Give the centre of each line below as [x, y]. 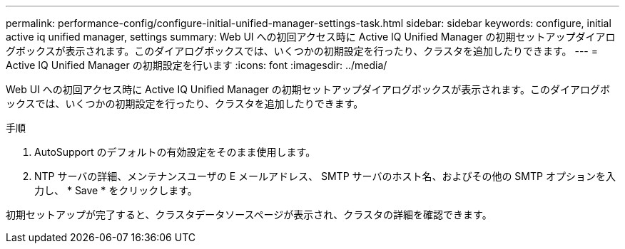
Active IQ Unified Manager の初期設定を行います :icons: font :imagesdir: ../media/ [197, 65]
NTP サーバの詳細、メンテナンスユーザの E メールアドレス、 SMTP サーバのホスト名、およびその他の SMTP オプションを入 [325, 176]
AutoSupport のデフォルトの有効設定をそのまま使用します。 [175, 152]
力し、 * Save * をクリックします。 [116, 190]
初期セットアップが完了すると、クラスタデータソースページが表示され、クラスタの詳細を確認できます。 [249, 214]
